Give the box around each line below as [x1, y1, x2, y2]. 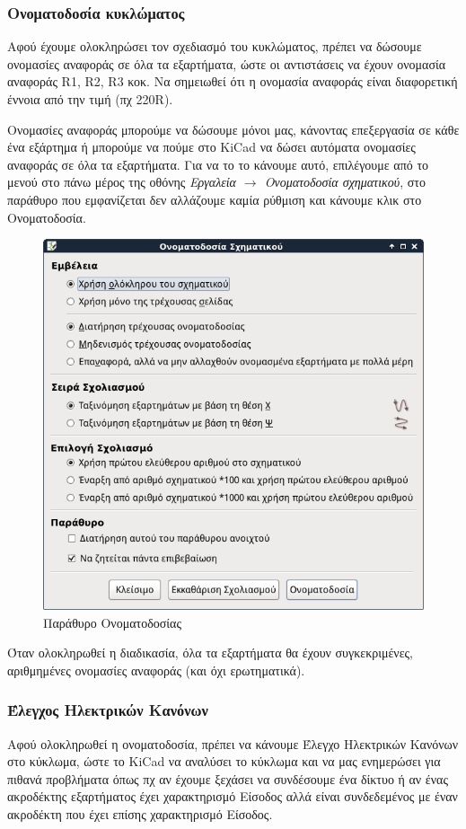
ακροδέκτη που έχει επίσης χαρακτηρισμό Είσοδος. [7, 804, 273, 823]
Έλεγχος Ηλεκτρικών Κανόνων [7, 699, 208, 721]
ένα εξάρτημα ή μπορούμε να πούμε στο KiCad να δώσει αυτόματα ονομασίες [7, 137, 416, 156]
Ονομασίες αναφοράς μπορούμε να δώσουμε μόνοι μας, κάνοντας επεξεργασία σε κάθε [7, 119, 460, 138]
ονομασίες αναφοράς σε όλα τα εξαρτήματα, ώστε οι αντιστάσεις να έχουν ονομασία [7, 54, 446, 73]
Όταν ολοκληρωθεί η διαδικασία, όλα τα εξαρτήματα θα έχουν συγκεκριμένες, [7, 643, 413, 662]
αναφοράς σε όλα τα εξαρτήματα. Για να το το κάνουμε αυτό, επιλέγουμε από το [7, 154, 429, 173]
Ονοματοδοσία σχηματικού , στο [264, 172, 426, 191]
